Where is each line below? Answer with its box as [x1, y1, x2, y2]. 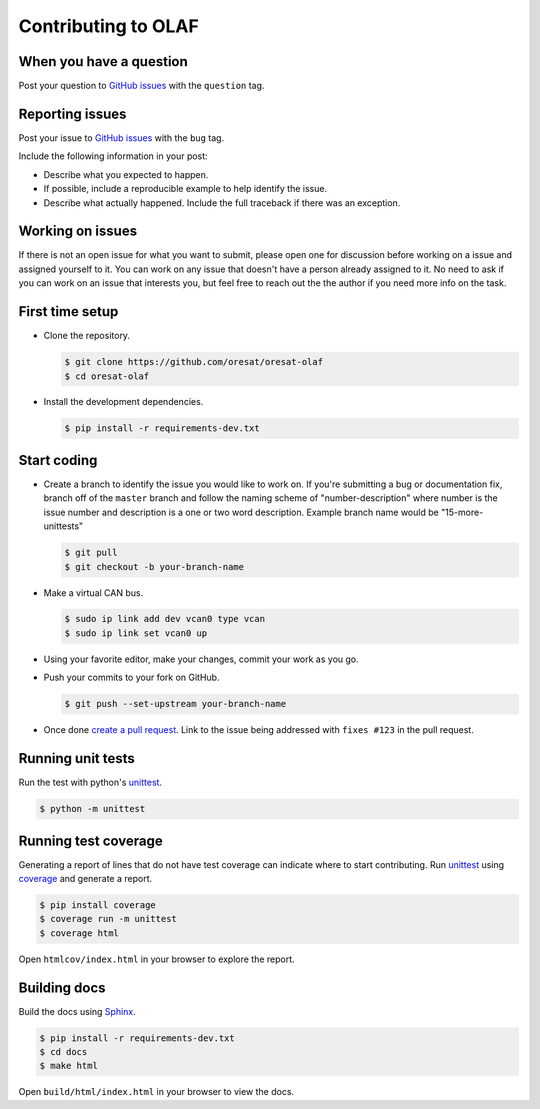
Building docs [18, 979, 106, 996]
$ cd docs [39, 1046, 88, 1058]
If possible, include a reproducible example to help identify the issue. [43, 183, 328, 195]
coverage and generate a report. [18, 873, 153, 884]
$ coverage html [39, 927, 120, 939]
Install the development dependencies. [43, 396, 204, 408]
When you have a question [18, 53, 189, 70]
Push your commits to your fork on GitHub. [43, 671, 220, 684]
